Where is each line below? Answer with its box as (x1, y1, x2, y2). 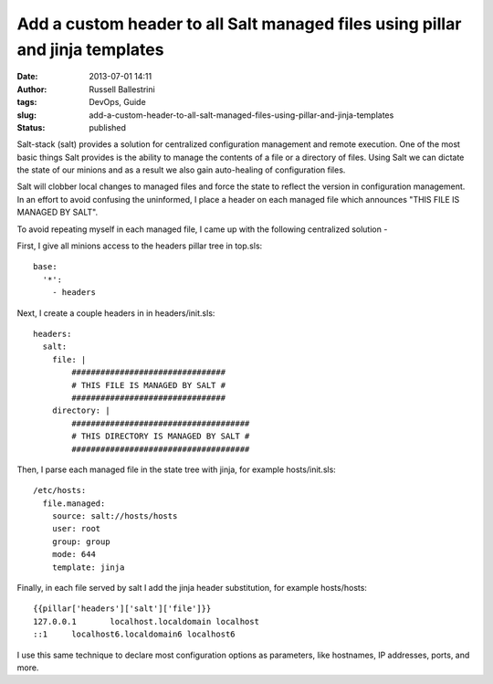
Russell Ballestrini (89, 83, 155, 95)
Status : (16, 121, 46, 132)
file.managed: (42, 498, 106, 509)
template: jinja (51, 562, 125, 573)
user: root (51, 523, 101, 534)
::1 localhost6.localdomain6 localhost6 (33, 629, 236, 639)
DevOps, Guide (89, 97, 146, 108)
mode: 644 (51, 549, 96, 560)
